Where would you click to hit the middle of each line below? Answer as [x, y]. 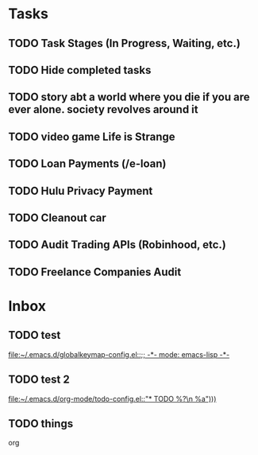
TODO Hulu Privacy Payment [81, 191]
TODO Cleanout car [57, 218]
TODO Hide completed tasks [80, 70]
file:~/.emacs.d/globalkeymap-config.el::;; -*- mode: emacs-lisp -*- [119, 354]
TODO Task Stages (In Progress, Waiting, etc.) [124, 43]
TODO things [41, 424]
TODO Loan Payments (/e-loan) [87, 164]
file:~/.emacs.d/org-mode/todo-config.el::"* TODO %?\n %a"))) [112, 399]
